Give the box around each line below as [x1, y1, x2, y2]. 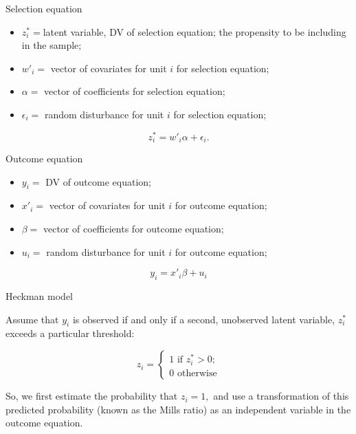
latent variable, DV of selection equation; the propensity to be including [43, 24, 346, 39]
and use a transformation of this [213, 389, 349, 403]
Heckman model [5, 289, 73, 303]
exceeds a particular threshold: [5, 326, 135, 340]
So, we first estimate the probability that [5, 389, 178, 403]
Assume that [5, 312, 59, 326]
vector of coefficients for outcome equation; [43, 221, 224, 236]
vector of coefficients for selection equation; [44, 84, 225, 98]
